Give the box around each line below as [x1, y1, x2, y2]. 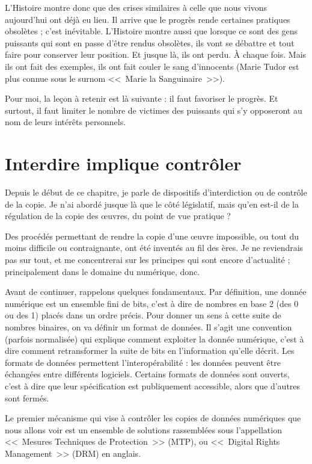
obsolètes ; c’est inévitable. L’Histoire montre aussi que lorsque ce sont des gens [5, 25, 298, 37]
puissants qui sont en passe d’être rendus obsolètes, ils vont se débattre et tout [5, 36, 295, 49]
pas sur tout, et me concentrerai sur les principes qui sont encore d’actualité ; [5, 253, 290, 266]
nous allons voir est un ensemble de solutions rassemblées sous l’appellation [5, 423, 282, 436]
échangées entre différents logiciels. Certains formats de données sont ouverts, [5, 368, 290, 380]
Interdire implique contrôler [5, 151, 242, 176]
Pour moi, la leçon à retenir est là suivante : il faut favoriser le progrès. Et [5, 92, 278, 105]
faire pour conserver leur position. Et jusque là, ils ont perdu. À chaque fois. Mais [5, 48, 307, 61]
